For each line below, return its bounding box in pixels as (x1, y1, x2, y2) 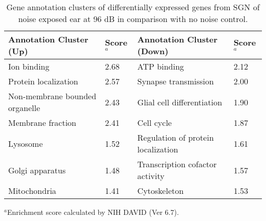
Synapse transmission (137, 75, 214, 87)
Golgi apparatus (8, 164, 66, 176)
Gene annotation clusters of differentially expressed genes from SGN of (6, 1, 260, 13)
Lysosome (8, 137, 43, 149)
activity (137, 170, 165, 182)
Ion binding (8, 60, 50, 72)
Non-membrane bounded (8, 90, 97, 102)
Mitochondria (8, 185, 56, 196)
